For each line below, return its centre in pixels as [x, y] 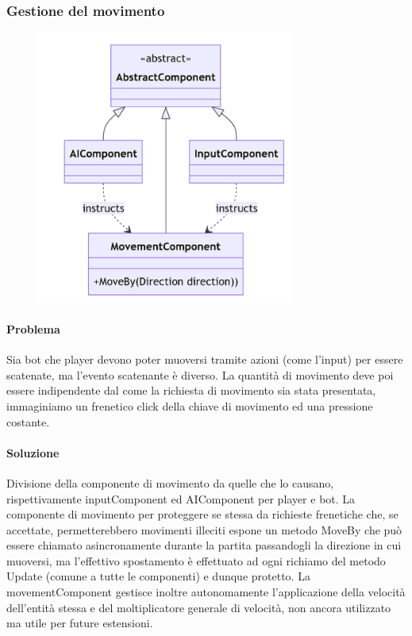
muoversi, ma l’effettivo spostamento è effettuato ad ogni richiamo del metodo [196, 560]
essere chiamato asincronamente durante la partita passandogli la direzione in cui [204, 545]
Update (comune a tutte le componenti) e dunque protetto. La [158, 576]
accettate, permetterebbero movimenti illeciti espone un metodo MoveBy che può [204, 529]
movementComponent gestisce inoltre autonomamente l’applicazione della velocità [206, 592]
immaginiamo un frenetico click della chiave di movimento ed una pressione [190, 405]
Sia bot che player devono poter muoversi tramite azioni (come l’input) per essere [205, 359]
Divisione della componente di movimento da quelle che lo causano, [170, 482]
